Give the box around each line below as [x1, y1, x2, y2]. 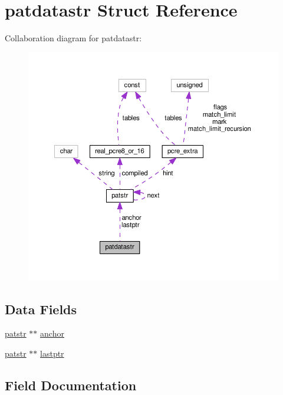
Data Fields [5, 299, 77, 318]
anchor [40, 327, 64, 340]
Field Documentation [5, 376, 137, 394]
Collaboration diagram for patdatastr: [5, 32, 142, 44]
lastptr [40, 347, 64, 359]
